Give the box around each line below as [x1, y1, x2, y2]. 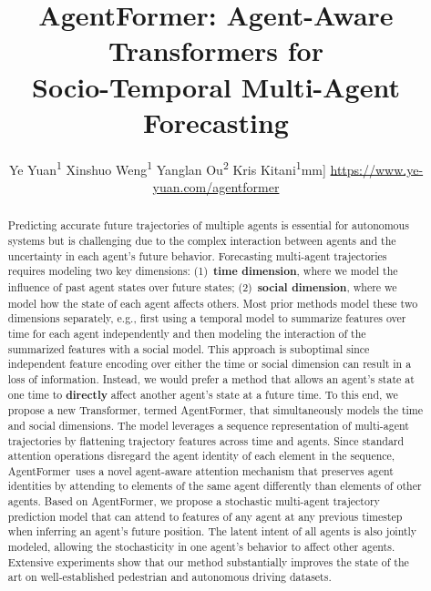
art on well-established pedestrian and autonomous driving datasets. [7, 569, 332, 585]
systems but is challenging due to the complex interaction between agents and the [7, 232, 396, 248]
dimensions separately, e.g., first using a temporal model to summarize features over [7, 311, 406, 326]
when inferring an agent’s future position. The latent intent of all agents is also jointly [7, 524, 417, 539]
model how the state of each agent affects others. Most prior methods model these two [7, 295, 418, 311]
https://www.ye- [330, 159, 424, 178]
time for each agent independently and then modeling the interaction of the [7, 325, 366, 341]
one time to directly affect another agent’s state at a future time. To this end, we [7, 386, 398, 402]
